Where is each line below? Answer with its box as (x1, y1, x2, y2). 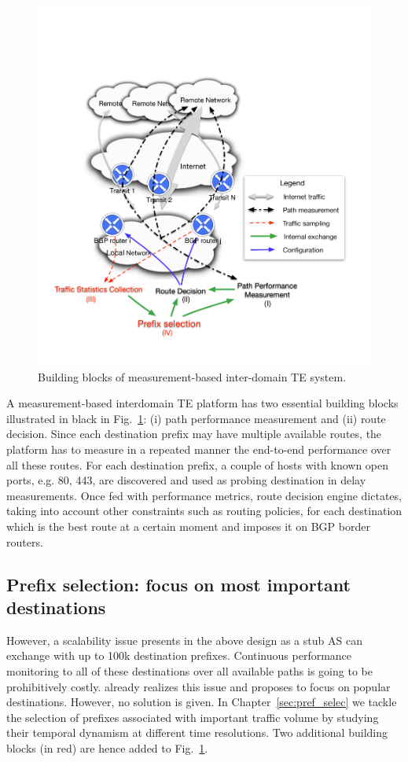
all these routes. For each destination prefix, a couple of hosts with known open (6, 456, 389, 473)
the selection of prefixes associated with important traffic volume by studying (6, 709, 379, 725)
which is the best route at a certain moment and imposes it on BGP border (6, 517, 370, 534)
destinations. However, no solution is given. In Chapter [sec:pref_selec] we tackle (6, 694, 397, 710)
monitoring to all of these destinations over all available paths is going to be (6, 662, 373, 679)
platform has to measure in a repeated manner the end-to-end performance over (6, 441, 391, 458)
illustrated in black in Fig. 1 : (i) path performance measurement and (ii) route (6, 410, 386, 426)
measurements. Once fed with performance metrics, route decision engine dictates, (6, 487, 402, 503)
